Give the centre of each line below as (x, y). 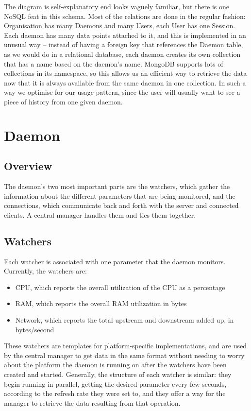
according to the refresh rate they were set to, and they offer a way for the (115, 393)
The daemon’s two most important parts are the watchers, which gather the (117, 186)
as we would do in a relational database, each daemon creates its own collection (122, 54)
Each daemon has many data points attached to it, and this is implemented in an (125, 35)
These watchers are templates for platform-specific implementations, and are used (125, 346)
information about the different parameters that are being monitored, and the (120, 196)
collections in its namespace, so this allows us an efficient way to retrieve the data (125, 73)
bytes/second (35, 329)
